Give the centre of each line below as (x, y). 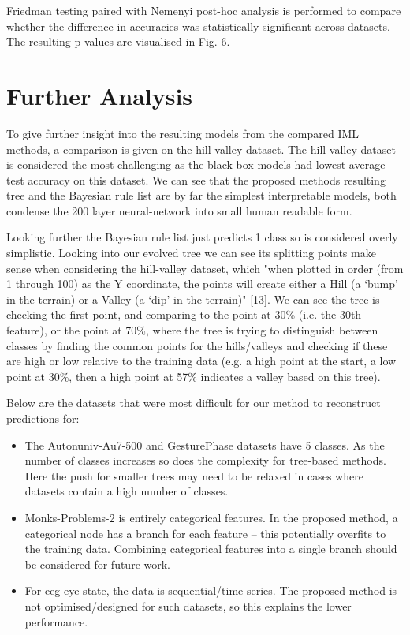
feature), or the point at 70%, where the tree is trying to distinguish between (192, 330)
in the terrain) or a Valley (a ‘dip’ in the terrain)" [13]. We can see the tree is (193, 299)
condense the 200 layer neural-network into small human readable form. (179, 210)
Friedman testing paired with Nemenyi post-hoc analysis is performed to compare (204, 10)
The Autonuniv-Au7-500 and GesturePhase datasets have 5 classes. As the (205, 444)
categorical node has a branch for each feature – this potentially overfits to (205, 533)
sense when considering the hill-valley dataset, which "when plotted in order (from (205, 268)
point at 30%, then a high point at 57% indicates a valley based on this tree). (194, 376)
